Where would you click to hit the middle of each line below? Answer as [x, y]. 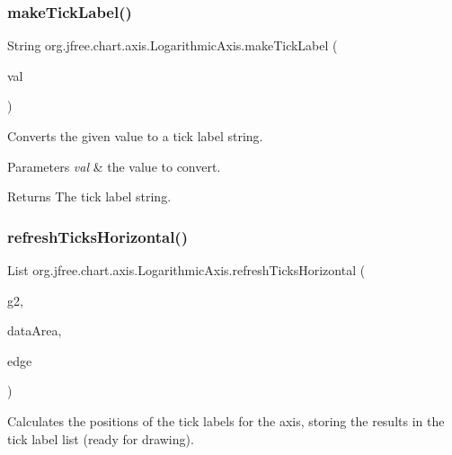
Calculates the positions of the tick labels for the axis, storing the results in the [226, 420]
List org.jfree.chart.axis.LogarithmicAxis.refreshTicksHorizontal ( [186, 270]
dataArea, [35, 330]
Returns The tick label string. [89, 196]
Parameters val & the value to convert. [114, 166]
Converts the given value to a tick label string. [135, 136]
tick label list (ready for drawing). [101, 438]
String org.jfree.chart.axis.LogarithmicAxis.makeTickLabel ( [173, 45]
